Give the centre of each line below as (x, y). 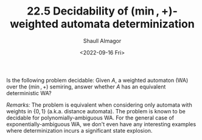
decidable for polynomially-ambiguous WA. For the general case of (90, 118)
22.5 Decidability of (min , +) (99, 11)
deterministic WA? (29, 93)
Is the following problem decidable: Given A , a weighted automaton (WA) (97, 80)
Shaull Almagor (102, 41)
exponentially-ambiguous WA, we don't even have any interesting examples (101, 124)
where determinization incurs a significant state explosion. (79, 130)
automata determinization (127, 24)
